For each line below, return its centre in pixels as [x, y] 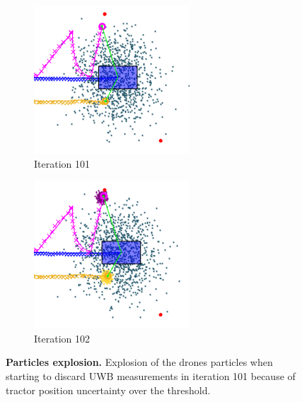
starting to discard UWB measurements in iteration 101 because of [151, 375]
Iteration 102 [62, 338]
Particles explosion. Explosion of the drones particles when [139, 362]
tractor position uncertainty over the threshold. [108, 390]
